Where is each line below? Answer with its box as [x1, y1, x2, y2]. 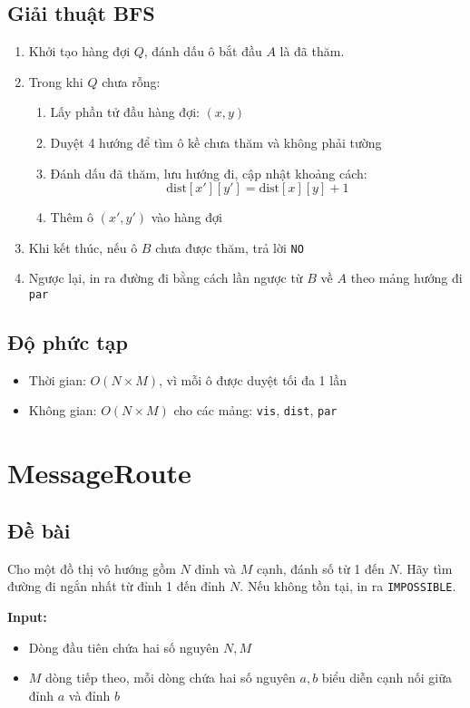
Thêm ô [50, 208, 94, 227]
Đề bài [7, 516, 71, 544]
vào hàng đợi [151, 208, 222, 227]
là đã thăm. [279, 42, 345, 61]
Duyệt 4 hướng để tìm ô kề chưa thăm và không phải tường [50, 132, 382, 151]
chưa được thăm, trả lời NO [155, 238, 304, 257]
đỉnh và [194, 558, 236, 577]
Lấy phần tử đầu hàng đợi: [50, 102, 200, 121]
